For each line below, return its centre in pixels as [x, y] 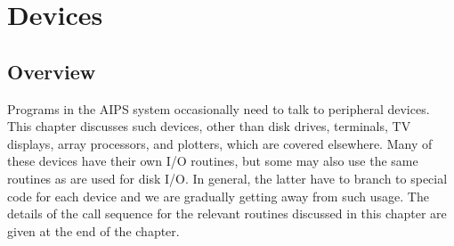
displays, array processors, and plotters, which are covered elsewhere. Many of [220, 143]
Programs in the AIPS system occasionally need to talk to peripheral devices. [219, 108]
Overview [52, 71]
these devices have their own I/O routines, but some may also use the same [213, 161]
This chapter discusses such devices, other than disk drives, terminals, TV [209, 126]
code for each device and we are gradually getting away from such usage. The [218, 196]
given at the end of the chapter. [93, 230]
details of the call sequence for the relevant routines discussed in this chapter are [227, 213]
